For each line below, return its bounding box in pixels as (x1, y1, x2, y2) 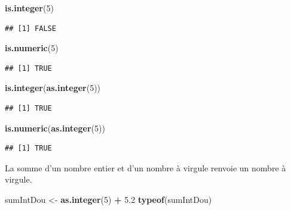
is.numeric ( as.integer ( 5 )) (5, 121, 105, 134)
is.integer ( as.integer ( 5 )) (5, 82, 101, 94)
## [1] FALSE (5, 24, 56, 33)
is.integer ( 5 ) (5, 2, 54, 14)
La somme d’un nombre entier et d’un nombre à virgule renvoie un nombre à (5, 161, 286, 174)
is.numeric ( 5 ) (5, 42, 59, 54)
